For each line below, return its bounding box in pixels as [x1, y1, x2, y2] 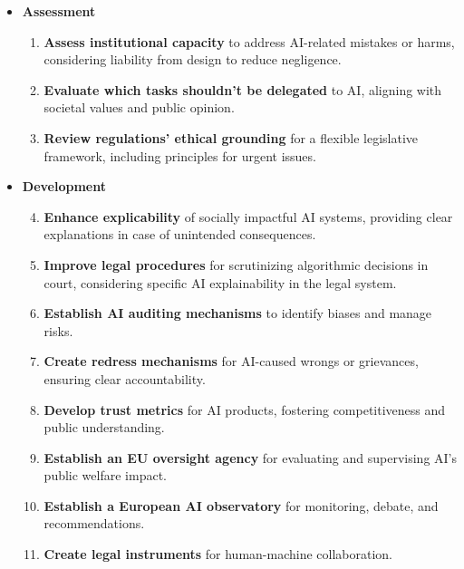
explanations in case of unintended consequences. [43, 225, 316, 244]
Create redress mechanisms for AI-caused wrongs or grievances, [43, 352, 419, 371]
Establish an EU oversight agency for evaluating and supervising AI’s [43, 448, 458, 467]
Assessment [22, 2, 96, 20]
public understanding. [43, 418, 165, 437]
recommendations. [43, 514, 145, 533]
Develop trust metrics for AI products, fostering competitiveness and [43, 400, 446, 419]
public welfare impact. [43, 466, 167, 485]
